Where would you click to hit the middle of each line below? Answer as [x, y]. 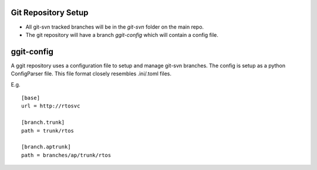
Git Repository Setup [50, 13]
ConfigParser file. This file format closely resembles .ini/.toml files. [91, 74]
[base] [31, 98]
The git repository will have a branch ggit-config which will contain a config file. [122, 34]
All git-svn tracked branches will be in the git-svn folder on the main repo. [115, 27]
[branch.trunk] [43, 122]
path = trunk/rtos [48, 131]
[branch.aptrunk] [46, 147]
